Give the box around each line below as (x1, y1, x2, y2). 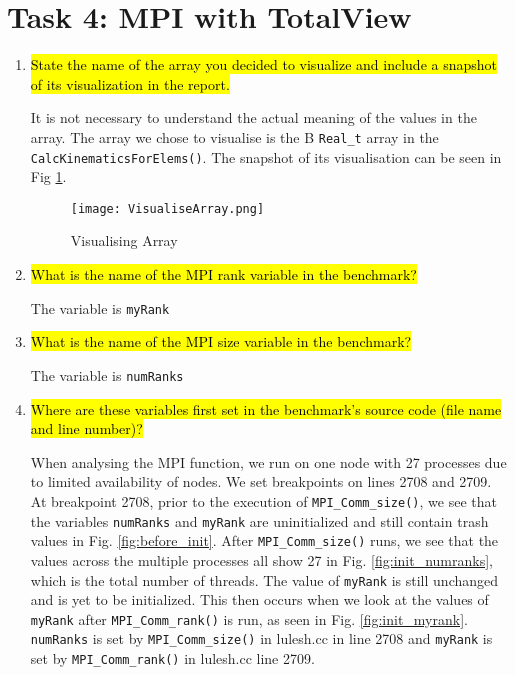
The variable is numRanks (30, 364, 184, 385)
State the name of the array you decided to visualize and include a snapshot (30, 54, 497, 75)
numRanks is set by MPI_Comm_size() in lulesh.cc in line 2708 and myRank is (30, 628, 493, 649)
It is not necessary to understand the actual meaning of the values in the (30, 107, 477, 128)
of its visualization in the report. (30, 73, 230, 94)
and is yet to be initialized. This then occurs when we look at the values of (30, 589, 489, 610)
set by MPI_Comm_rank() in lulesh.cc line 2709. (30, 648, 315, 669)
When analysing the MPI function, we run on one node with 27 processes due (30, 451, 507, 472)
